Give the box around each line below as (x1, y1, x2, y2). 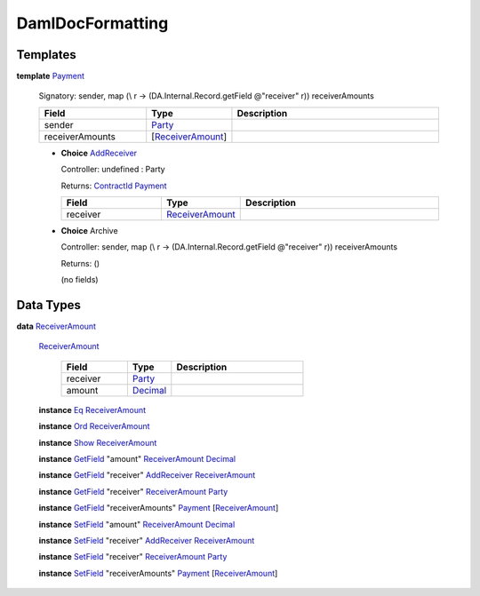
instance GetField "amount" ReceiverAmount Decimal (38, 454, 236, 465)
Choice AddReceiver (60, 147, 138, 158)
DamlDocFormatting (16, 13, 169, 33)
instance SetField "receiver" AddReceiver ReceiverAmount (38, 536, 255, 545)
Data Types (16, 298, 82, 313)
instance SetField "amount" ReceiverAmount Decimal (38, 519, 236, 529)
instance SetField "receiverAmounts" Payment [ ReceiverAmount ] (38, 568, 278, 578)
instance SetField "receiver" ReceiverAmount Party (38, 552, 228, 562)
